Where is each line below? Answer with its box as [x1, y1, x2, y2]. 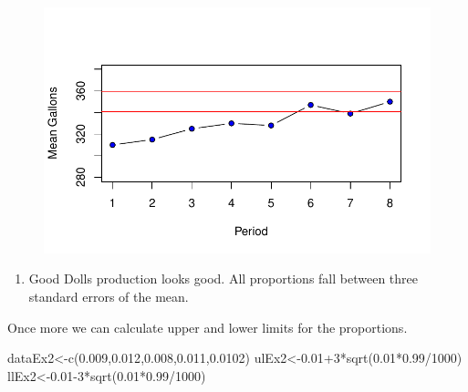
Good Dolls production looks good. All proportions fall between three [28, 269, 418, 288]
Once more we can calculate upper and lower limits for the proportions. [7, 317, 408, 336]
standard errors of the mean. [28, 287, 189, 305]
